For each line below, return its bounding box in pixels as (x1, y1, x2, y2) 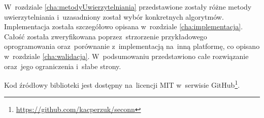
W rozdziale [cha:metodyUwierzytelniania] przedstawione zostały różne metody (4, 2, 252, 12)
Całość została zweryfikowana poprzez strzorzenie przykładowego (4, 31, 207, 41)
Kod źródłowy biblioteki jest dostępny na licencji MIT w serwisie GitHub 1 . (4, 78, 240, 90)
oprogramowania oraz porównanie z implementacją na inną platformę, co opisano (4, 41, 260, 51)
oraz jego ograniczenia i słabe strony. (4, 61, 121, 71)
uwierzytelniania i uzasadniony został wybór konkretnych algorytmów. (4, 11, 224, 22)
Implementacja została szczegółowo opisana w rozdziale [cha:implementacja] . (4, 21, 243, 32)
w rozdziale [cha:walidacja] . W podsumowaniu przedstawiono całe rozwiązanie (4, 50, 249, 61)
